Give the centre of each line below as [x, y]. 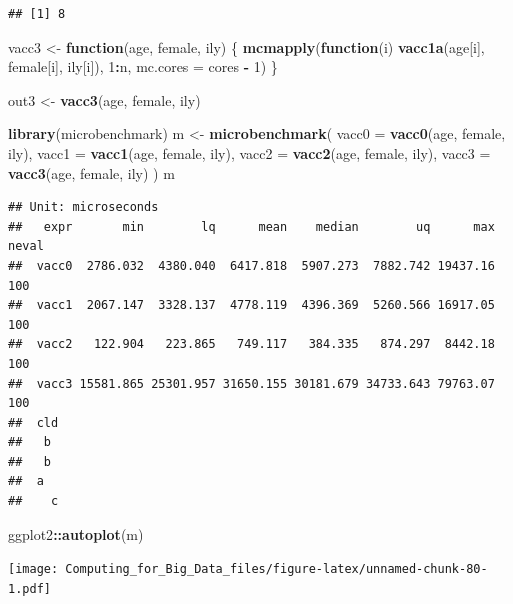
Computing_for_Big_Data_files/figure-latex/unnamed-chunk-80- [276, 569]
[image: [33, 569]
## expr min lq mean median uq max [251, 226]
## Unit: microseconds [83, 207]
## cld [33, 422]
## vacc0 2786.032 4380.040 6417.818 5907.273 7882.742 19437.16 [251, 265]
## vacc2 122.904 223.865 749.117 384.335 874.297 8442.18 [251, 344]
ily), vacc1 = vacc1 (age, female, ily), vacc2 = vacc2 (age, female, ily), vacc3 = [249, 152]
